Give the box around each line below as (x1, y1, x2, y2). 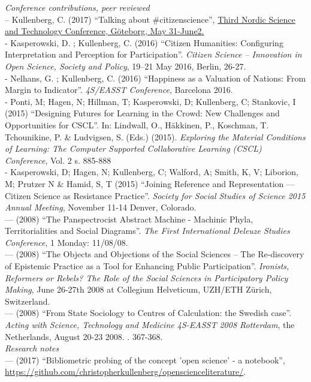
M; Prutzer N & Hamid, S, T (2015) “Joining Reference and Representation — (5, 177, 295, 190)
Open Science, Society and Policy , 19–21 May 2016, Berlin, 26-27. (5, 59, 246, 72)
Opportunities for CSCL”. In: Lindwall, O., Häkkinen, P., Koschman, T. (5, 118, 269, 131)
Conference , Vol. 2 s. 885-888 (5, 154, 111, 166)
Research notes (5, 342, 59, 354)
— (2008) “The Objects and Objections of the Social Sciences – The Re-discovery (5, 248, 304, 260)
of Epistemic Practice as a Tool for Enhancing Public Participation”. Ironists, (5, 260, 289, 272)
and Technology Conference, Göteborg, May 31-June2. (5, 25, 204, 37)
